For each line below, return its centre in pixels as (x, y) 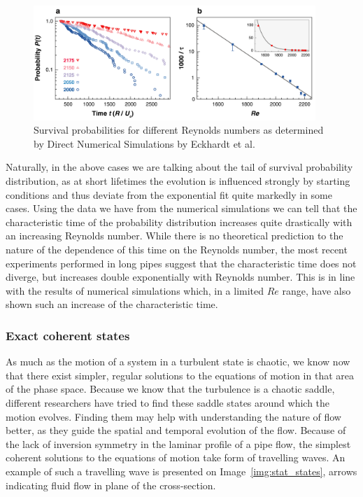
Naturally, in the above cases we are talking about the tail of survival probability (179, 167)
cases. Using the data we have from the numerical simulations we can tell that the (181, 208)
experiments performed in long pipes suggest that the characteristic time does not (181, 263)
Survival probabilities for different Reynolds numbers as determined (179, 130)
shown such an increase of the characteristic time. (112, 304)
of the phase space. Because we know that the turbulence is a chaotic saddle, (170, 389)
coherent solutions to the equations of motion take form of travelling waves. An (176, 457)
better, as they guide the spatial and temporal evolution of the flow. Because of (176, 430)
